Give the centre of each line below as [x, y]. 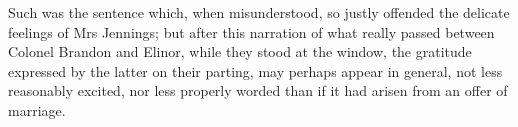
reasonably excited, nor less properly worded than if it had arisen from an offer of [258, 90]
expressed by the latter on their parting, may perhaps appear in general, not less [255, 70]
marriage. [37, 109]
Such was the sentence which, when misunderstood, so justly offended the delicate [259, 12]
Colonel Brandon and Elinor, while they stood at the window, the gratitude [240, 51]
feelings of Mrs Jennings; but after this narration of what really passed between [251, 31]
